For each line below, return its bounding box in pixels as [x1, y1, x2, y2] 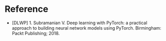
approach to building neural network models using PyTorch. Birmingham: [11, 25, 162, 31]
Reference [4, 3, 48, 15]
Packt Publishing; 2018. [11, 30, 60, 36]
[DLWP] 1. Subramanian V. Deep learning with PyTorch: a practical [11, 20, 148, 26]
